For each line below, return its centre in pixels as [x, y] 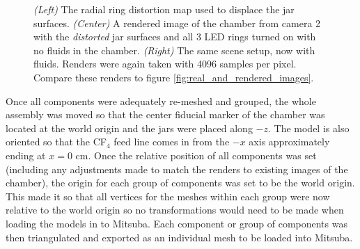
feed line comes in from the [172, 142]
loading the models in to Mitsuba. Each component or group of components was [177, 223]
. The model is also [308, 128]
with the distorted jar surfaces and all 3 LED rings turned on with [175, 37]
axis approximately [289, 142]
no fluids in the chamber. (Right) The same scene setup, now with [174, 50]
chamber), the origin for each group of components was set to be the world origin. [180, 183]
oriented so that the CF [56, 142]
